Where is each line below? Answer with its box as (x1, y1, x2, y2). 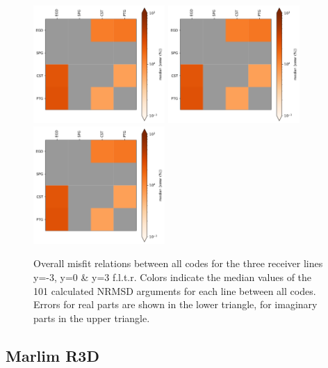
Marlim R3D (6, 344, 99, 366)
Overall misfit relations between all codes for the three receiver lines (33, 256, 323, 271)
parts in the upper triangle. (33, 310, 150, 325)
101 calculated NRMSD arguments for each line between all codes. (33, 283, 316, 298)
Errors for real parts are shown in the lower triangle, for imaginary (33, 297, 318, 312)
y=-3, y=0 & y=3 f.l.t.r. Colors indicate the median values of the (33, 269, 312, 284)
